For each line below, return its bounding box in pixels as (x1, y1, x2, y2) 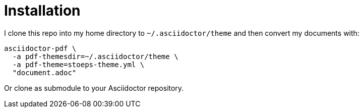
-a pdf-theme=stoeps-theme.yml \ (12, 60, 145, 69)
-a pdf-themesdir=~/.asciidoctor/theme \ (12, 52, 178, 61)
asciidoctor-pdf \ (4, 44, 77, 52)
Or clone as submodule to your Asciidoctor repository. (4, 83, 184, 92)
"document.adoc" (12, 68, 77, 77)
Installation (4, 2, 81, 19)
